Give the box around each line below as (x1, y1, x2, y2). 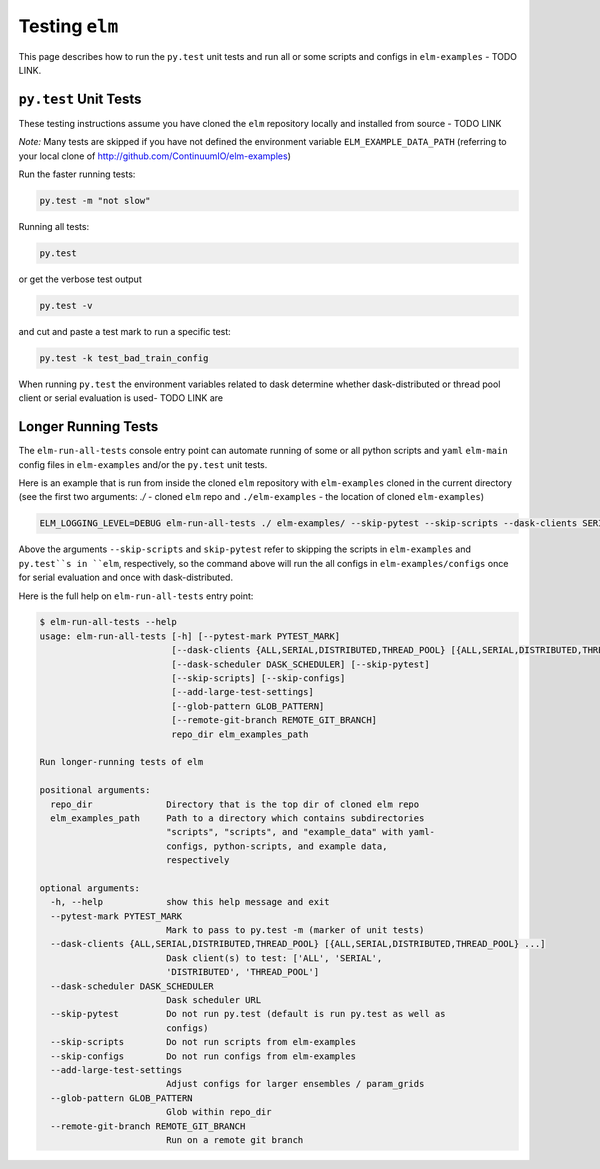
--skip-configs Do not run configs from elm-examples (50, 1050, 357, 1062)
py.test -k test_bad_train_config (39, 352, 209, 364)
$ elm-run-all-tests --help (39, 616, 177, 628)
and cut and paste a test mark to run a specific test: (18, 325, 232, 337)
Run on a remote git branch (165, 1134, 304, 1145)
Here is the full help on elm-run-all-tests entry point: (18, 590, 254, 602)
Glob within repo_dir (165, 1106, 272, 1118)
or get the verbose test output (18, 273, 142, 285)
